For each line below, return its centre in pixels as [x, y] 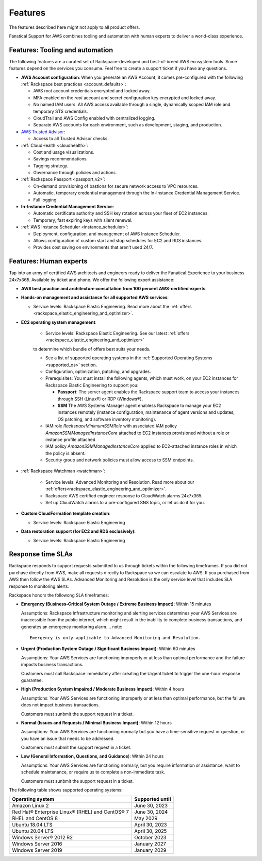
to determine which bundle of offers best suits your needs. [92, 349]
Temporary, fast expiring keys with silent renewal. [83, 220]
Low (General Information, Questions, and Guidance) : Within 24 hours [92, 756]
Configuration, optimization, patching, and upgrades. [98, 371]
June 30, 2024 [151, 812]
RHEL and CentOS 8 [35, 818]
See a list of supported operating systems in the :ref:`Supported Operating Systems [129, 358]
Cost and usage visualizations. [64, 152]
